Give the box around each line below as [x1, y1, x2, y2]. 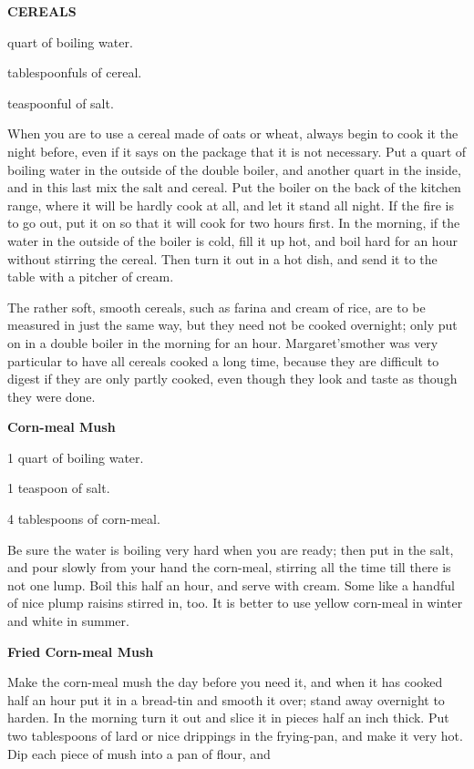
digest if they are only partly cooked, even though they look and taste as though [7, 369, 458, 388]
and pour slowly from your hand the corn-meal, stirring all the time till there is [7, 558, 451, 577]
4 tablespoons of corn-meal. [7, 509, 160, 528]
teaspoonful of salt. [7, 93, 114, 112]
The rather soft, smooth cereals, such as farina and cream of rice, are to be [7, 297, 426, 316]
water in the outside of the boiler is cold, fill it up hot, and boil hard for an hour [7, 231, 458, 250]
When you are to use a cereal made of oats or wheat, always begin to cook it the [7, 124, 459, 143]
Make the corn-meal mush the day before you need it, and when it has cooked [7, 672, 443, 692]
